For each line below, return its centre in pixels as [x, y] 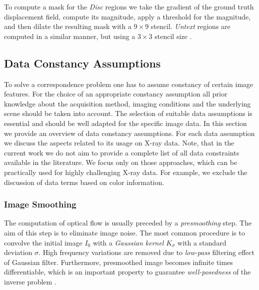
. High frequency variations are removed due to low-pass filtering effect [146, 252]
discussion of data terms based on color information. [84, 182]
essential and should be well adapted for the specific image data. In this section [125, 123]
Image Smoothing [40, 204]
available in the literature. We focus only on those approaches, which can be [121, 162]
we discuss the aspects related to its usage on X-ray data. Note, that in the [119, 143]
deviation [18, 252]
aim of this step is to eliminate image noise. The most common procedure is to [124, 232]
